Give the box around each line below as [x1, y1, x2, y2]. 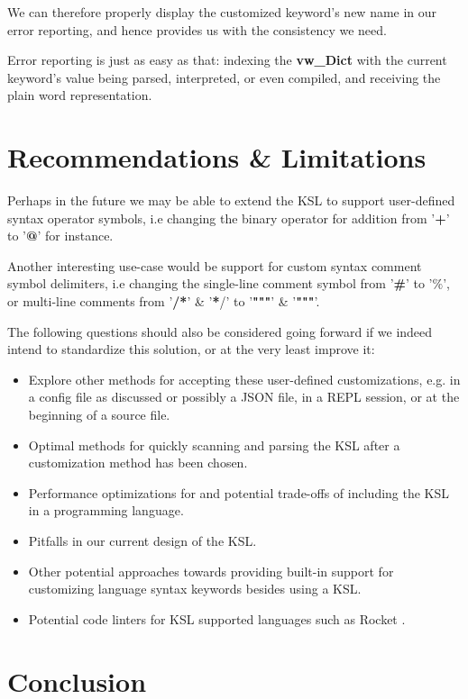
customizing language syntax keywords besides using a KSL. [28, 579, 362, 598]
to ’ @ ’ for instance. [7, 226, 114, 245]
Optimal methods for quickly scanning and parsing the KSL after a [28, 435, 400, 454]
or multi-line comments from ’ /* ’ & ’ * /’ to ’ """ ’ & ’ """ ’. [7, 292, 320, 311]
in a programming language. [28, 501, 184, 520]
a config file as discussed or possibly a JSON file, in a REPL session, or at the [28, 387, 460, 406]
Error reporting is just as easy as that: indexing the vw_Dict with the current [7, 50, 447, 69]
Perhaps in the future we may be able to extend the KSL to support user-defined [7, 191, 455, 210]
